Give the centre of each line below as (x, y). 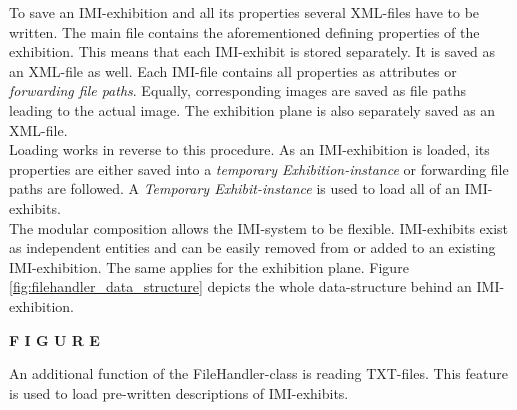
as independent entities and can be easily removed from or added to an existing (252, 247)
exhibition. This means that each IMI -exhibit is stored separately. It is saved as (252, 51)
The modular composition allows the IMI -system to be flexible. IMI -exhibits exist (259, 227)
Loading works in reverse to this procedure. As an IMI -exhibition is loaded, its (249, 149)
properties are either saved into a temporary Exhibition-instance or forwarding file (259, 168)
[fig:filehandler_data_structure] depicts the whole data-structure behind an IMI (254, 286)
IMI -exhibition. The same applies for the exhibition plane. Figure (209, 266)
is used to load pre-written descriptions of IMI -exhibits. (179, 392)
